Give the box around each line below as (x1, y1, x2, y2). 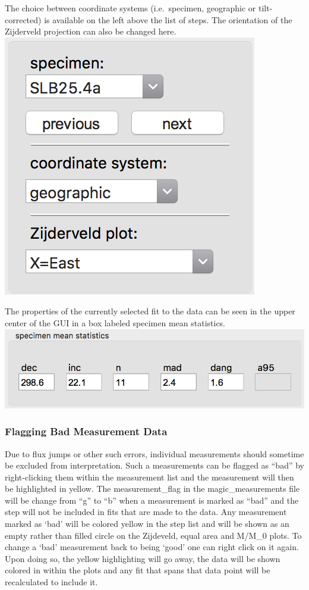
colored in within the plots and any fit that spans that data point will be (5, 564, 270, 576)
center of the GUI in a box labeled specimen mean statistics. (5, 316, 226, 329)
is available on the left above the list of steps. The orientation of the (44, 13, 292, 26)
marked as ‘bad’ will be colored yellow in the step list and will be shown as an (5, 517, 289, 530)
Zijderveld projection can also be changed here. (5, 25, 176, 38)
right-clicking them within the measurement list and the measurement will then (5, 470, 294, 483)
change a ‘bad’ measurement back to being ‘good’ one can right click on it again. (5, 541, 299, 553)
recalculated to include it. (5, 576, 98, 588)
